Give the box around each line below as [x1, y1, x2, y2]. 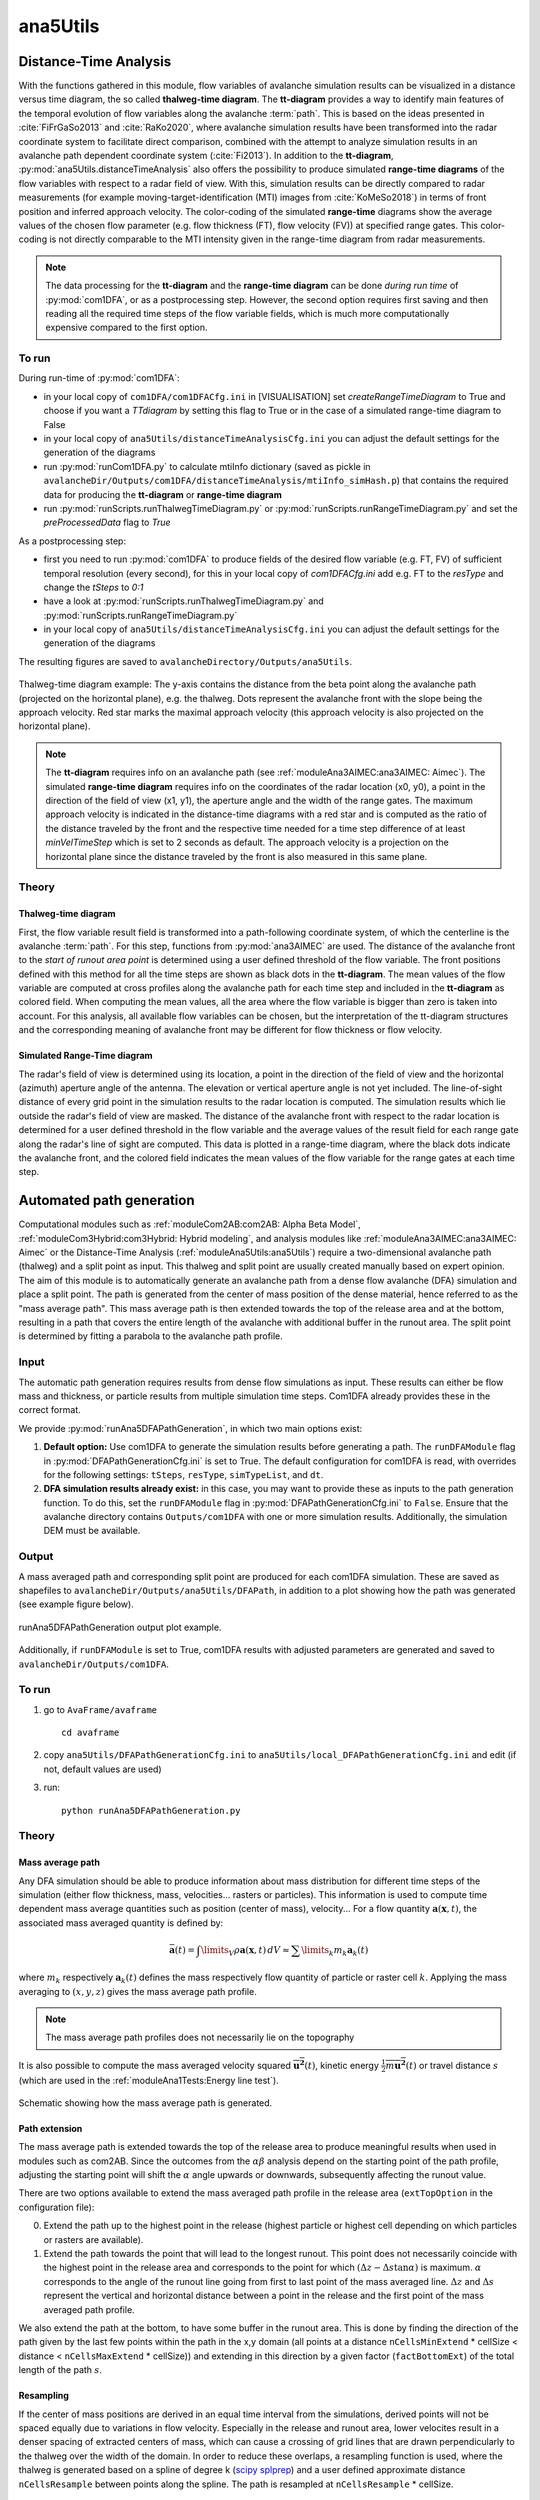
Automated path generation [18, 1192, 195, 1209]
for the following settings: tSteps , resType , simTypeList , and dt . [43, 1468, 324, 1480]
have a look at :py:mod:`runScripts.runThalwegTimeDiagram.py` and [43, 595, 324, 607]
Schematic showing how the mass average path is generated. [18, 2096, 273, 2109]
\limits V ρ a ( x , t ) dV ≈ [200, 1944, 290, 1958]
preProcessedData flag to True [43, 516, 171, 529]
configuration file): [18, 2201, 95, 2213]
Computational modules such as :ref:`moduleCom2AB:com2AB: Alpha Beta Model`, [18, 1218, 362, 1230]
